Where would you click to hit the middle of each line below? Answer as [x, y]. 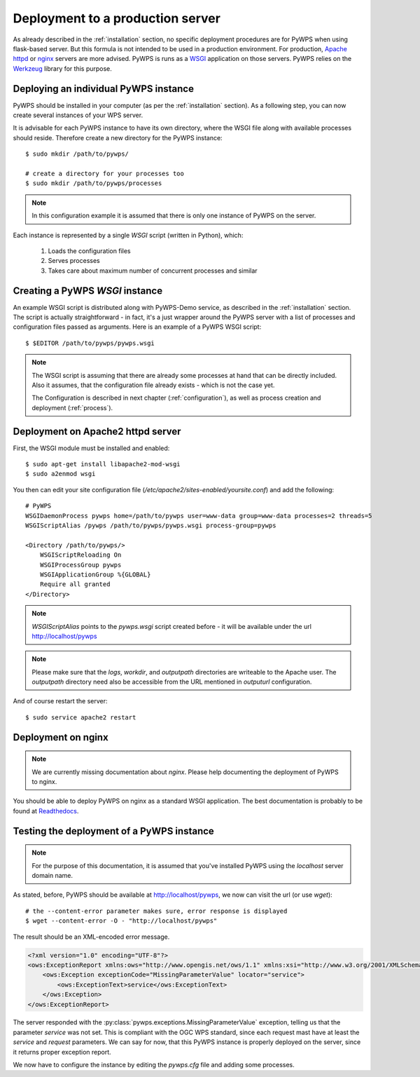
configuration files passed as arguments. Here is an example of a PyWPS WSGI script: [137, 327]
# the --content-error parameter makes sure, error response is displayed [156, 911]
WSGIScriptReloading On [80, 555]
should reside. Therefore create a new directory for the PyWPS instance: [118, 137]
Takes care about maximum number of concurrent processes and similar [153, 271]
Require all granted [75, 584]
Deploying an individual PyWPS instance [103, 89]
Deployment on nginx [61, 737]
